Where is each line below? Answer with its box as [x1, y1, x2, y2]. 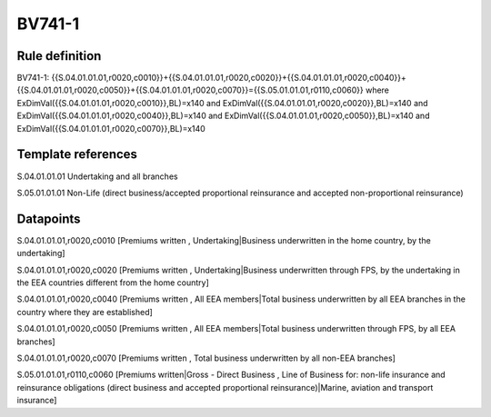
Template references [16, 146, 138, 163]
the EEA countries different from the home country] [16, 277, 209, 288]
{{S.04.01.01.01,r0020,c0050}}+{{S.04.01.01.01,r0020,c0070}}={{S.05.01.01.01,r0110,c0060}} [16, 84, 364, 95]
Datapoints [16, 211, 81, 226]
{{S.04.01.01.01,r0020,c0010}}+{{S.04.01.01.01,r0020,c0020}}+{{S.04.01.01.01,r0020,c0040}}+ [51, 73, 406, 84]
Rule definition [16, 48, 102, 64]
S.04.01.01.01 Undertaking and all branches [16, 171, 178, 182]
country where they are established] [16, 306, 154, 317]
